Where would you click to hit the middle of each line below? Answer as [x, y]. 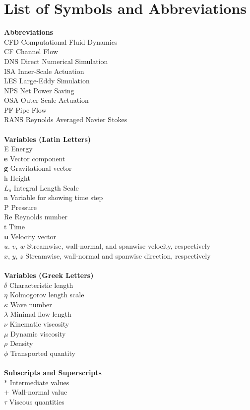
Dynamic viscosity [38, 333]
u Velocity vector [30, 236]
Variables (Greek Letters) [49, 275]
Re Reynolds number [36, 217]
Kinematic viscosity [39, 323]
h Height [17, 178]
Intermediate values [39, 382]
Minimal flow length [41, 314]
